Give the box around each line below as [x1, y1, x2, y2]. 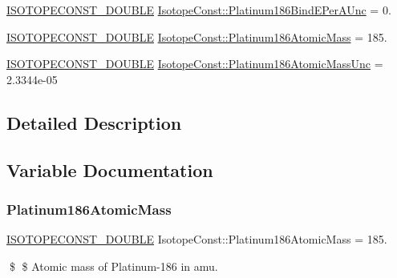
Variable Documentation [6, 157, 213, 182]
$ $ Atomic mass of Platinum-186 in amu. [9, 257, 218, 274]
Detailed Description [6, 110, 182, 135]
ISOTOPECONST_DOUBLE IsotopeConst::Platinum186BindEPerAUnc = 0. [6, 2, 391, 18]
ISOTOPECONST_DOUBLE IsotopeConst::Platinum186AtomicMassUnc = [6, 55, 383, 72]
